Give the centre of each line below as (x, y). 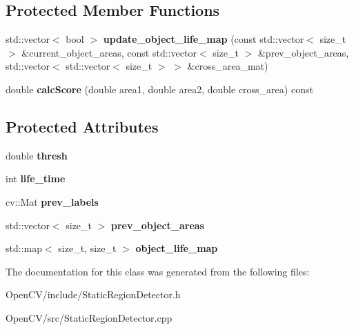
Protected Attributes (82, 126)
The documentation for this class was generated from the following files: (158, 271)
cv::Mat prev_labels (52, 201)
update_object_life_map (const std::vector (204, 39)
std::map (24, 248)
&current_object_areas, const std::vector (109, 52)
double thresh (37, 155)
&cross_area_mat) (228, 66)
